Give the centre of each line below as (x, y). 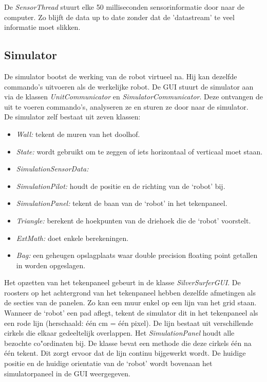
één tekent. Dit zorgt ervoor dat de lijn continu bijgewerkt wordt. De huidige (125, 353)
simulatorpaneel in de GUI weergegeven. (68, 373)
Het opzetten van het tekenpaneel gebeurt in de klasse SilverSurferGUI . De (122, 282)
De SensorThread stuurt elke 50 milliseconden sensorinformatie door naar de (124, 7)
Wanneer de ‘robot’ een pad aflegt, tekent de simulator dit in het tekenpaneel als (131, 313)
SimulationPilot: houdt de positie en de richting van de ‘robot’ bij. (121, 186)
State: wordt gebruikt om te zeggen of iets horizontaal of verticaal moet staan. (139, 151)
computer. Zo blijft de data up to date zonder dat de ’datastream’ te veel (119, 17)
